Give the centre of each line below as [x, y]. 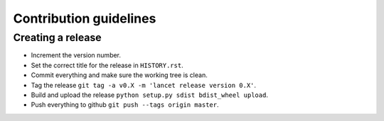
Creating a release [58, 38]
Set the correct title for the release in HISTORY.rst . [107, 65]
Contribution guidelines [85, 18]
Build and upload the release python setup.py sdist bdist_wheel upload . [149, 95]
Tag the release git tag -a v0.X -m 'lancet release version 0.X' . [143, 85]
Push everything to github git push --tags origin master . [125, 105]
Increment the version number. [76, 55]
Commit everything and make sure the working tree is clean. [119, 75]
